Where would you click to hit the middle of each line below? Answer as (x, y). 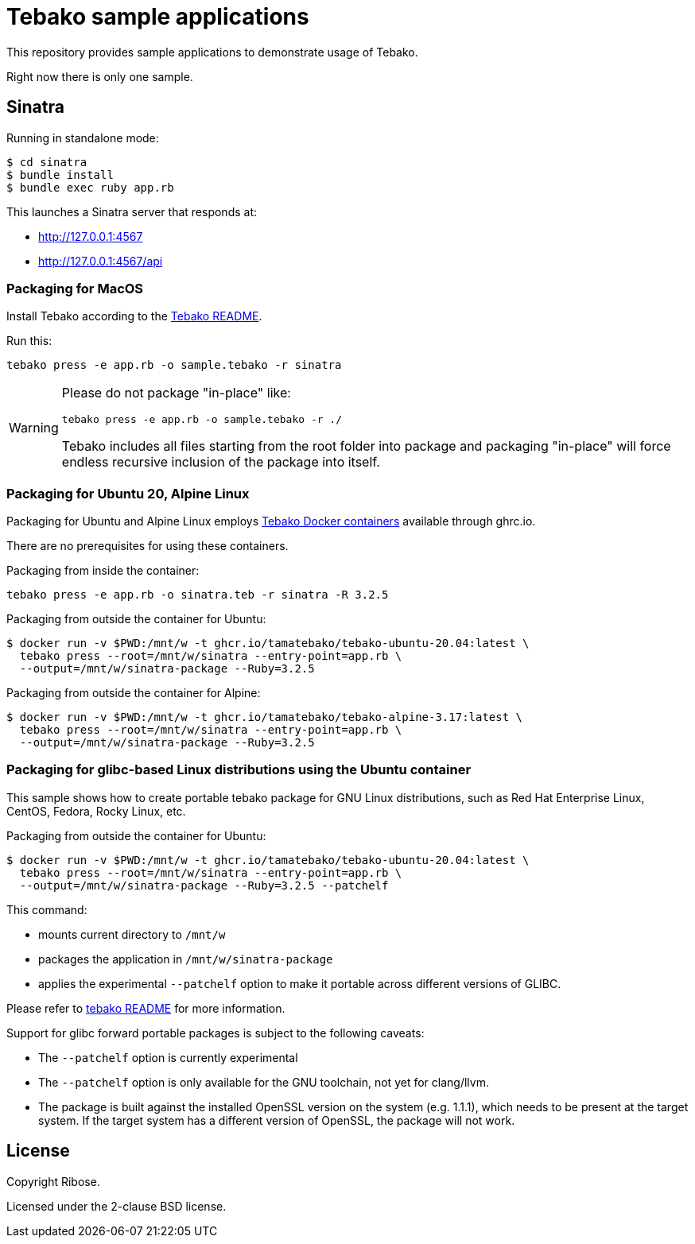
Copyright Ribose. (53, 1181)
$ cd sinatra (47, 162)
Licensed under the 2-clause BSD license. (116, 1206)
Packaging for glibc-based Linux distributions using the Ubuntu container (239, 770)
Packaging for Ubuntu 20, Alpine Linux (128, 493)
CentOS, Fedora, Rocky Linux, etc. (96, 811)
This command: (47, 909)
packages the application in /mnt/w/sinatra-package (186, 959)
